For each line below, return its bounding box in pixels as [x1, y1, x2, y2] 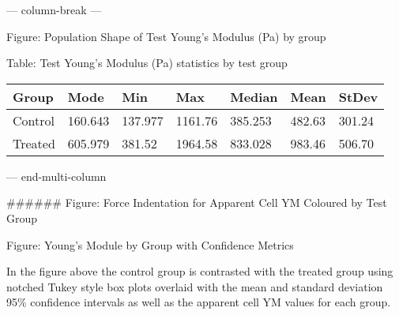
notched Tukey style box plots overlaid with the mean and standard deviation [6, 278, 383, 294]
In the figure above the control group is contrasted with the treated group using [6, 263, 393, 279]
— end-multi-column [6, 167, 107, 184]
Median [230, 87, 278, 106]
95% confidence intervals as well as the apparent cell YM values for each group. [6, 294, 391, 310]
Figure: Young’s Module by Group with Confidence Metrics [6, 236, 294, 253]
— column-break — [6, 2, 102, 17]
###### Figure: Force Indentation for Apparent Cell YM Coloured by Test [6, 194, 387, 211]
